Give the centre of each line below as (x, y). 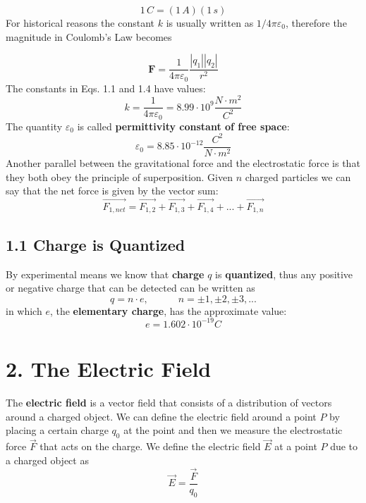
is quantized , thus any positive (284, 274)
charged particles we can (298, 176)
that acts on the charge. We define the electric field (150, 446)
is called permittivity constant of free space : (183, 126)
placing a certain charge (57, 430)
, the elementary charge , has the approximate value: (168, 310)
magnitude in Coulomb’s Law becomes (89, 36)
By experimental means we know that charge (105, 274)
